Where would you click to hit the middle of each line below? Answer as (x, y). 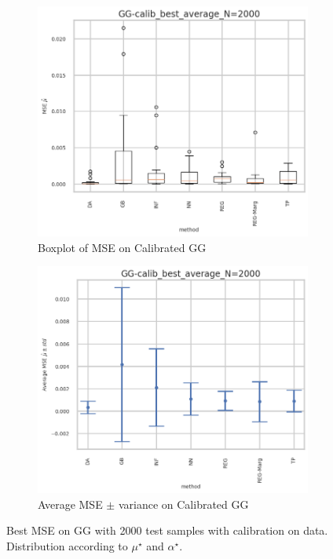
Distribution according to (67, 545)
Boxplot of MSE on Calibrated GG (122, 247)
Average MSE (70, 504)
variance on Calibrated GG (183, 504)
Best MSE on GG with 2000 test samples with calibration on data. (167, 530)
